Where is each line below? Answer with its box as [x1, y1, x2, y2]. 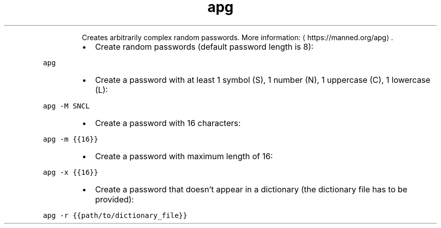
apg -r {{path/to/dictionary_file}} [43, 211, 187, 219]
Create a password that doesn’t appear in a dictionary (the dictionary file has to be [95, 184, 408, 194]
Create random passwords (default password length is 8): [95, 41, 314, 52]
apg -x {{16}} [43, 168, 98, 176]
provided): [95, 194, 134, 204]
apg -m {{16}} [43, 135, 98, 143]
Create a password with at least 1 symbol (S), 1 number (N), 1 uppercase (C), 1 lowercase [95, 74, 430, 85]
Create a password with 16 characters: [95, 118, 241, 128]
